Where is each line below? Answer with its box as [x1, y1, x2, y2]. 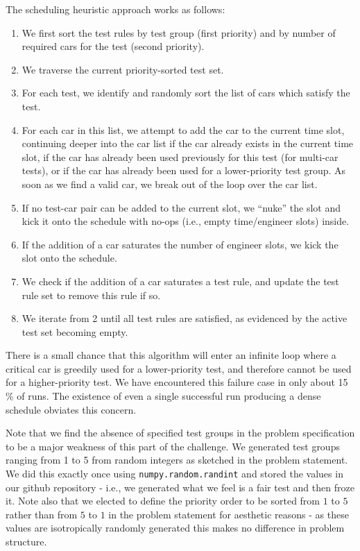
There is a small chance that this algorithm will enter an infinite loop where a [6, 348, 336, 362]
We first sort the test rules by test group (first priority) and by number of [22, 25, 336, 40]
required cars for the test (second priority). [22, 39, 205, 53]
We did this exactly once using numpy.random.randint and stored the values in [6, 466, 343, 481]
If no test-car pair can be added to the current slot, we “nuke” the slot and [22, 200, 341, 214]
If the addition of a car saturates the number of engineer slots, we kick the [22, 237, 338, 251]
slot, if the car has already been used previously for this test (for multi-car [22, 149, 338, 164]
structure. [6, 534, 47, 549]
